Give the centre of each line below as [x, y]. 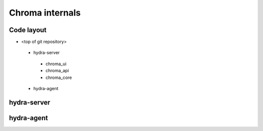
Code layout [28, 30]
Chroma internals [45, 13]
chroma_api [57, 71]
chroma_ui [56, 64]
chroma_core [59, 77]
